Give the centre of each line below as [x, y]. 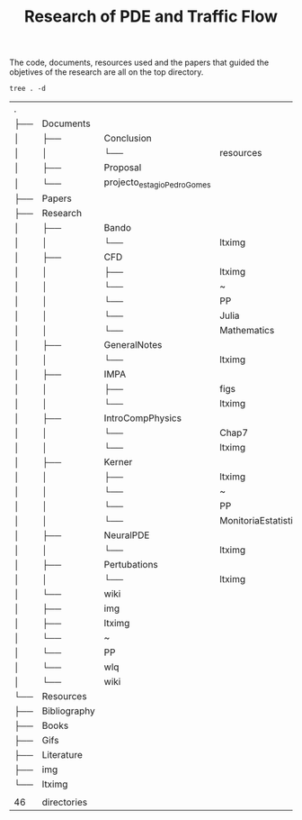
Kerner [118, 462]
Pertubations [131, 565]
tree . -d [28, 89]
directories [65, 802]
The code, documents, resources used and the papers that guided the [139, 63]
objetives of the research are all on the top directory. [107, 72]
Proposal [123, 168]
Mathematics [247, 331]
